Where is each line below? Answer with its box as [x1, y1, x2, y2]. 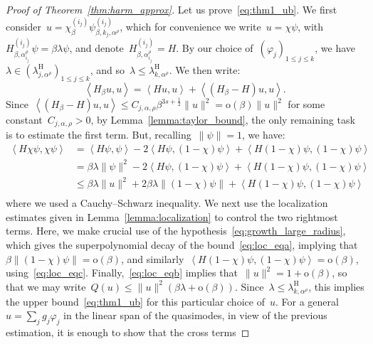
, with [298, 19, 324, 34]
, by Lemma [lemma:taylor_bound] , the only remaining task [90, 112, 355, 127]
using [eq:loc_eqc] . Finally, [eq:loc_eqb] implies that [6, 265, 238, 280]
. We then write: [169, 62, 241, 77]
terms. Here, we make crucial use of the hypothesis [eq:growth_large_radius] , [6, 223, 346, 238]
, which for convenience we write [120, 19, 261, 34]
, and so [90, 62, 125, 77]
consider [6, 19, 41, 34]
